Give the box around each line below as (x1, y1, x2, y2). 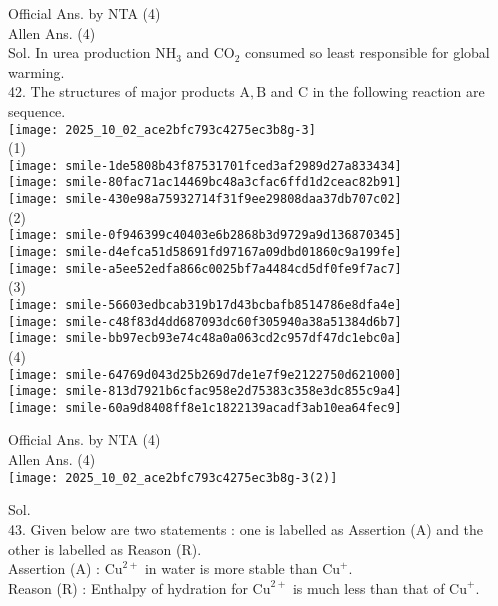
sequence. (8, 100, 66, 121)
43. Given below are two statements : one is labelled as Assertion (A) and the (8, 518, 484, 539)
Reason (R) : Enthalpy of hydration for (8, 577, 248, 598)
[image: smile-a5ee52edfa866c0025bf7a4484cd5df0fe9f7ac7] (8, 261, 402, 276)
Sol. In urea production (8, 42, 151, 63)
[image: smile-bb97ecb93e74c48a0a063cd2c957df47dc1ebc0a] (8, 331, 402, 346)
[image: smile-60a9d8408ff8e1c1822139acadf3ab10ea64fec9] (8, 400, 402, 415)
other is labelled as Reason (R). (8, 538, 202, 559)
